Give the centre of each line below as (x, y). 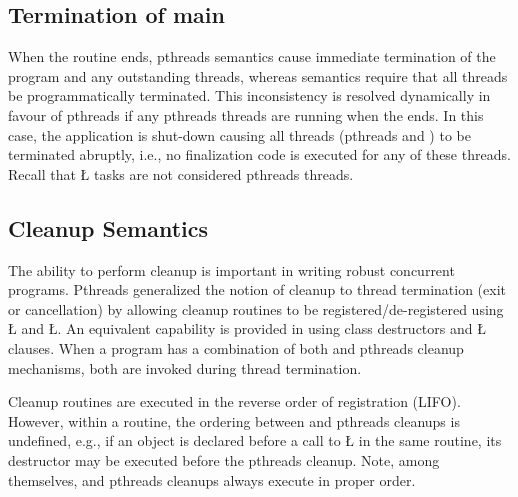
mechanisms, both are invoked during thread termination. (185, 367)
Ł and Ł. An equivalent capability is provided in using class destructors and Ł (247, 328)
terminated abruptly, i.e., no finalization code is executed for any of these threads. (259, 154)
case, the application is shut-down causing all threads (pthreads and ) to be (239, 134)
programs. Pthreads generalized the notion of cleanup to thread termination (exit (257, 289)
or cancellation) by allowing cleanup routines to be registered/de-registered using (256, 308)
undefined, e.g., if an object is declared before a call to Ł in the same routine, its (255, 440)
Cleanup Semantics (108, 227)
